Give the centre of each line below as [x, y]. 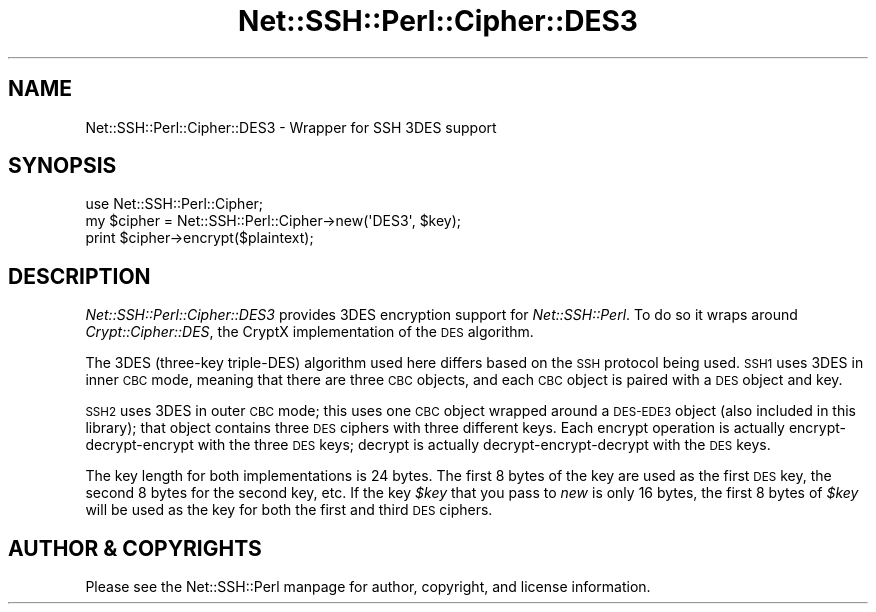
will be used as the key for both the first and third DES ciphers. [289, 510]
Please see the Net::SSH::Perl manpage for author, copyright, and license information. [368, 587]
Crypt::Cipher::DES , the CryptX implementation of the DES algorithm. [309, 332]
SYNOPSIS [62, 166]
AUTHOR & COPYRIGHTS [135, 548]
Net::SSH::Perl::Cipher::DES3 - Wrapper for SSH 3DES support [291, 127]
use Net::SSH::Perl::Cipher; [174, 204]
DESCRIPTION [79, 276]
